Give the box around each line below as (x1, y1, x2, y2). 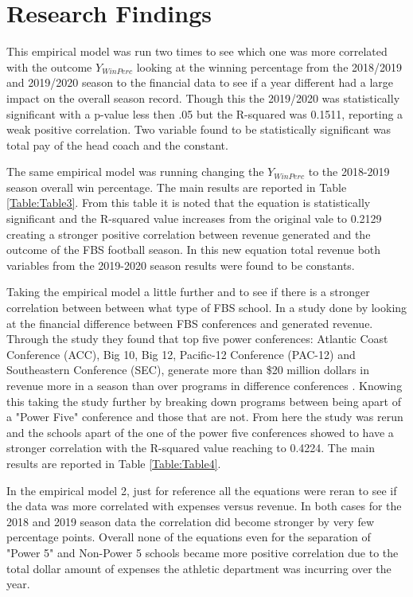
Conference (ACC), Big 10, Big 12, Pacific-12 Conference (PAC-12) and (6, 345, 356, 362)
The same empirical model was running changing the (6, 163, 264, 180)
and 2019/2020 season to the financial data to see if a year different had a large (6, 74, 394, 91)
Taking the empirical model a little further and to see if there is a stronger (6, 283, 370, 300)
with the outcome (6, 58, 92, 75)
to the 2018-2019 (308, 163, 390, 180)
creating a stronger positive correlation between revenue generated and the (6, 225, 371, 242)
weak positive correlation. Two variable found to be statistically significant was (6, 121, 392, 138)
